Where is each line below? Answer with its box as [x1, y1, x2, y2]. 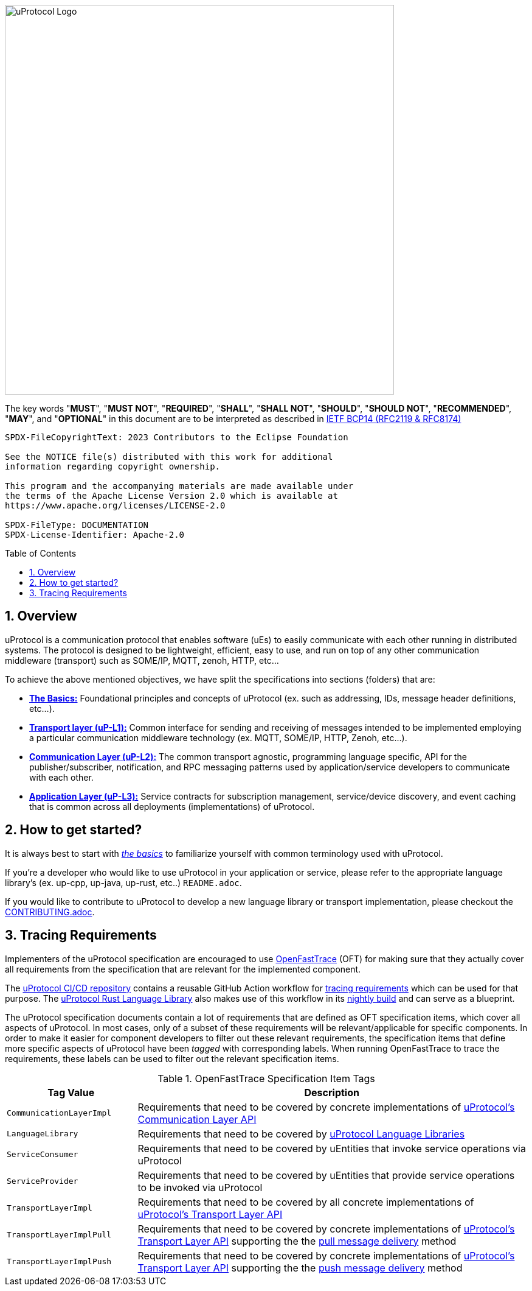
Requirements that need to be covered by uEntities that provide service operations [137, 1169, 515, 1181]
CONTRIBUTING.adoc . [5, 906, 95, 917]
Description [304, 1086, 359, 1099]
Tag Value [47, 1086, 95, 1099]
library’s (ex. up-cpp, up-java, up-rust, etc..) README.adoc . [5, 877, 242, 888]
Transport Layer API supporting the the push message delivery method [137, 1261, 463, 1274]
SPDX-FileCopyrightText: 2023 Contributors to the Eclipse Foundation [5, 432, 348, 442]
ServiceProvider [7, 1177, 78, 1186]
